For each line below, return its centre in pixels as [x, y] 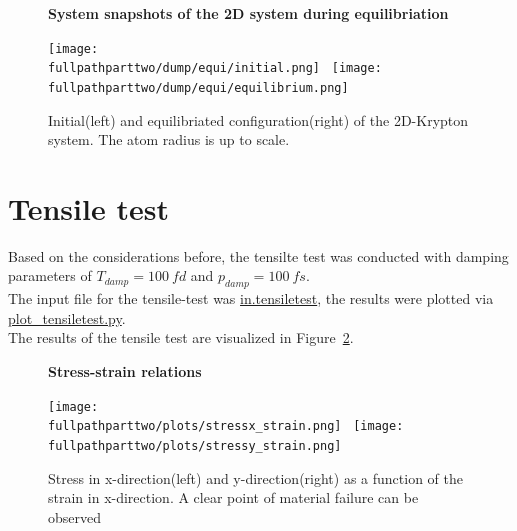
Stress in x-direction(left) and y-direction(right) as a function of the [255, 477]
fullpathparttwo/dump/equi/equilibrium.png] [198, 87]
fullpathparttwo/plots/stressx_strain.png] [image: [226, 426]
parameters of [50, 275]
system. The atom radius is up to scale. [169, 139]
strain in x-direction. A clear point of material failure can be [233, 497]
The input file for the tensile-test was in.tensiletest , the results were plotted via [251, 298]
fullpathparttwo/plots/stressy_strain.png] [195, 445]
